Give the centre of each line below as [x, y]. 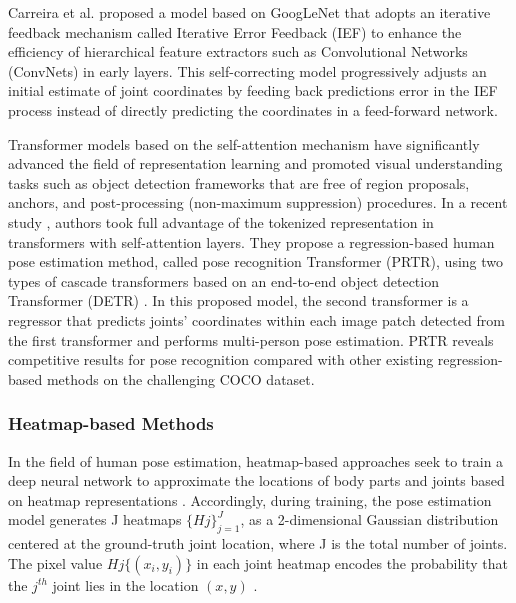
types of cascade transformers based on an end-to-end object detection [223, 280]
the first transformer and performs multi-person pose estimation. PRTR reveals [251, 339]
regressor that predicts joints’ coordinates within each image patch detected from [256, 319]
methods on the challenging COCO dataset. [180, 378]
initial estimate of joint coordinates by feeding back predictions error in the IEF [253, 90]
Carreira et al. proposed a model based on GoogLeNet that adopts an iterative [249, 12]
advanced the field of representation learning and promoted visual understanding [255, 163]
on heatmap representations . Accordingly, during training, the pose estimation [250, 499]
